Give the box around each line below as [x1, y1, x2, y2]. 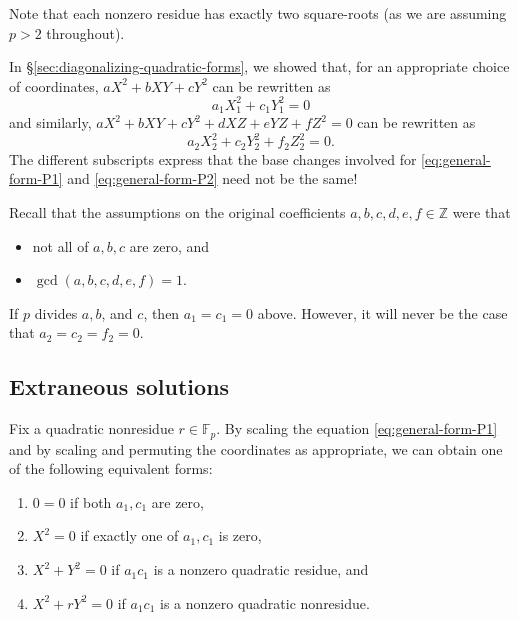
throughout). [46, 22, 125, 43]
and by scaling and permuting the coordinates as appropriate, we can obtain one [9, 438, 503, 459]
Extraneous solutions [9, 371, 230, 402]
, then [143, 302, 180, 323]
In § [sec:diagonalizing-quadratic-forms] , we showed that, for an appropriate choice [9, 56, 510, 77]
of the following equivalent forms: [9, 458, 213, 479]
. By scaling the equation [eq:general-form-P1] [216, 418, 498, 439]
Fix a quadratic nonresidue [9, 418, 174, 439]
